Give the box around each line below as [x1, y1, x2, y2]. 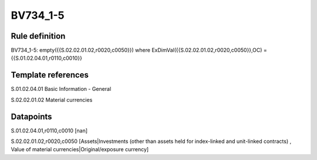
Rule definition [11, 31, 66, 41]
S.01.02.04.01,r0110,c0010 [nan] [11, 127, 88, 134]
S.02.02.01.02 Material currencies [11, 96, 93, 103]
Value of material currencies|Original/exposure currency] [11, 146, 149, 153]
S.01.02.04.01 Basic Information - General [11, 86, 112, 93]
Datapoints [11, 111, 52, 121]
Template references [11, 70, 89, 80]
